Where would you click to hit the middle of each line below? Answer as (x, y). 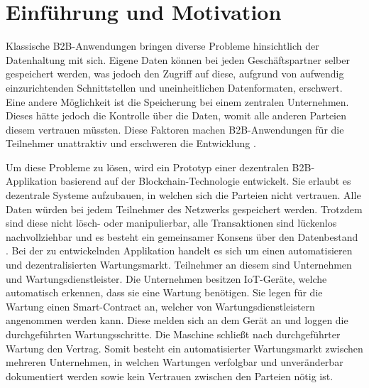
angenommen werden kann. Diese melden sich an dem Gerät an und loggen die (177, 320)
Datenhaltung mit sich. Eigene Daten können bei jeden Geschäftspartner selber (178, 59)
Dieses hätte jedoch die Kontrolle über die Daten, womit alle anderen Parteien (176, 115)
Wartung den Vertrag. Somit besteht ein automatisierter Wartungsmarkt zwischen (184, 348)
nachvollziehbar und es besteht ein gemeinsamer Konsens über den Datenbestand (182, 236)
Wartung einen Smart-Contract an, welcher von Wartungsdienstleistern (160, 306)
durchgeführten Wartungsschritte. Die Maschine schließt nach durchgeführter (173, 334)
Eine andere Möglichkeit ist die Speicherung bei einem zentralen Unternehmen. (177, 101)
